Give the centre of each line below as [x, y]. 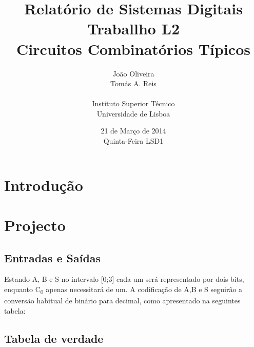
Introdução [44, 185]
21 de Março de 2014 [133, 131]
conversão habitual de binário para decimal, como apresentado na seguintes [122, 301]
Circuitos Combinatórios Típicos [133, 49]
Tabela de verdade [54, 338]
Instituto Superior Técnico [133, 103]
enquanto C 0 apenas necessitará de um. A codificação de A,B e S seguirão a [123, 290]
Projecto [35, 225]
